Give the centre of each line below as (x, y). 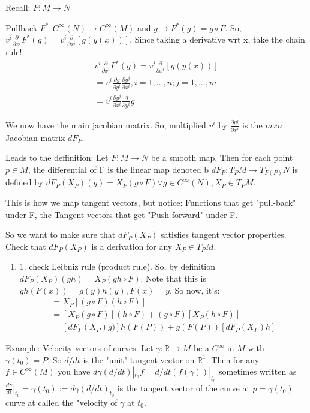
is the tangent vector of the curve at (183, 387)
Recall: (18, 7)
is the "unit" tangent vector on (139, 359)
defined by (25, 182)
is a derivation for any (132, 246)
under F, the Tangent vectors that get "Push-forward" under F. (122, 214)
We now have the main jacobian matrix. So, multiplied (106, 125)
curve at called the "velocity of (61, 402)
